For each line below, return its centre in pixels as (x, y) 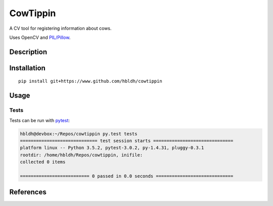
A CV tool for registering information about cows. (60, 28)
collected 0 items (43, 162)
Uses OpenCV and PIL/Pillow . (40, 37)
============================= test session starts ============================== (127, 141)
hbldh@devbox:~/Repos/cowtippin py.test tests (79, 134)
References (28, 192)
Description (28, 52)
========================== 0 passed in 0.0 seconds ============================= (127, 176)
